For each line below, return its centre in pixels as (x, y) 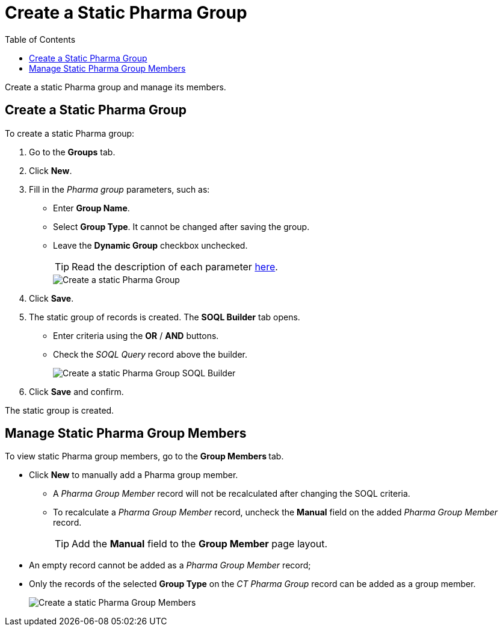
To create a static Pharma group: (70, 133)
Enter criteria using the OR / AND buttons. (136, 335)
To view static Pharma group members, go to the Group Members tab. (144, 456)
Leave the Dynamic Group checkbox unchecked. (150, 245)
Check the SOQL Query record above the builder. (150, 354)
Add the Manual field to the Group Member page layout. (200, 544)
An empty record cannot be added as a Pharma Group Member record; (170, 565)
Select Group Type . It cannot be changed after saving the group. (181, 226)
